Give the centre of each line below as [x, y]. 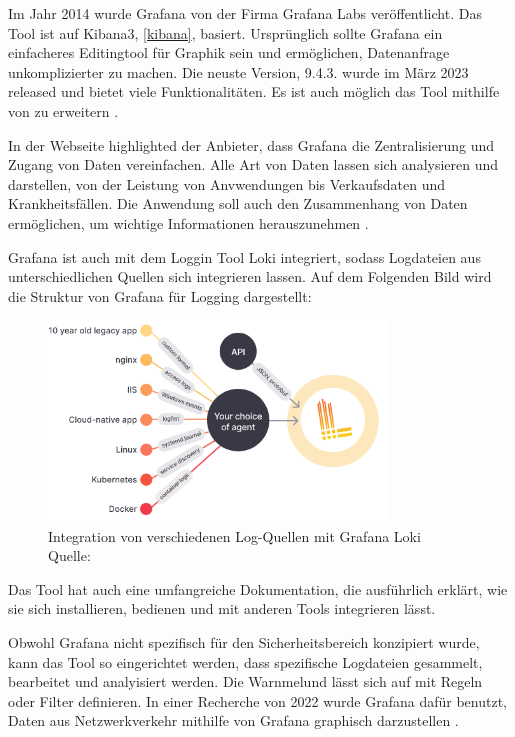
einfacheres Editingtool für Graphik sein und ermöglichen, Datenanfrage [229, 52]
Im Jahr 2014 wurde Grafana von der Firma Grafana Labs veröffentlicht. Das [245, 13]
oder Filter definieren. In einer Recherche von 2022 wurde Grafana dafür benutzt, [257, 700]
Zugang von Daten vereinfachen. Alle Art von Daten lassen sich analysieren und [253, 164]
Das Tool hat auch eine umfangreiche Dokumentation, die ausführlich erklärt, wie [258, 588]
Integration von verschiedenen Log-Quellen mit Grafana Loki [234, 535]
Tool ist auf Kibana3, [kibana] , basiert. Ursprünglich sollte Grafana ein [225, 32]
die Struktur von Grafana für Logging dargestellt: [160, 295]
